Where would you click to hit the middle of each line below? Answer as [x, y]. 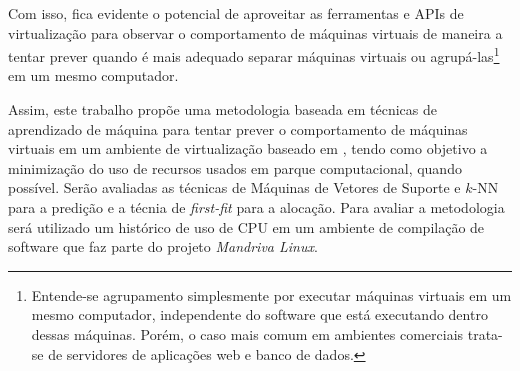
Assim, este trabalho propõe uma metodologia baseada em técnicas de [222, 109]
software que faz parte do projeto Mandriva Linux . [163, 246]
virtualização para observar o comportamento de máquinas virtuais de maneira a [255, 32]
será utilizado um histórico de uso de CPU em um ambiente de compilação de [246, 226]
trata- [485, 333]
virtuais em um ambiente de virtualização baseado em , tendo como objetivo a [248, 148]
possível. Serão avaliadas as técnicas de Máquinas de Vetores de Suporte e [234, 187]
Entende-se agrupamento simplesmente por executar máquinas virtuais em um [271, 294]
